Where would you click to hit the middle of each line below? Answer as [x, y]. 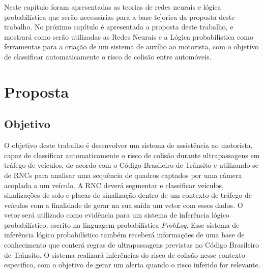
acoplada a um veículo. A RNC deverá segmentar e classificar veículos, [114, 185]
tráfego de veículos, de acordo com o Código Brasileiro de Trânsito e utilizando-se [131, 165]
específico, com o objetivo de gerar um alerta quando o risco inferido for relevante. [132, 265]
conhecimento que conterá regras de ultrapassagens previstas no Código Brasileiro [132, 245]
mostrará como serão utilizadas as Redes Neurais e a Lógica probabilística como [129, 36]
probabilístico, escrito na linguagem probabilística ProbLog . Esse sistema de [122, 224]
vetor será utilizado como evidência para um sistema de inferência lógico [117, 215]
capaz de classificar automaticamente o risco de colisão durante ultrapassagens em [132, 155]
